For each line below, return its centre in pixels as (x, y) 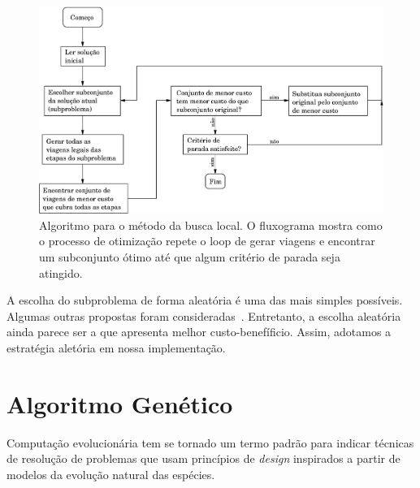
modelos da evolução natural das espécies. (111, 474)
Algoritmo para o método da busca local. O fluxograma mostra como (211, 225)
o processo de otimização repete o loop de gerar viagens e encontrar (207, 241)
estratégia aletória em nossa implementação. (116, 348)
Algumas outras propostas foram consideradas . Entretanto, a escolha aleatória (204, 315)
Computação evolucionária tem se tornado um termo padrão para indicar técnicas (210, 442)
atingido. (61, 272)
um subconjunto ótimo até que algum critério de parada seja (190, 257)
